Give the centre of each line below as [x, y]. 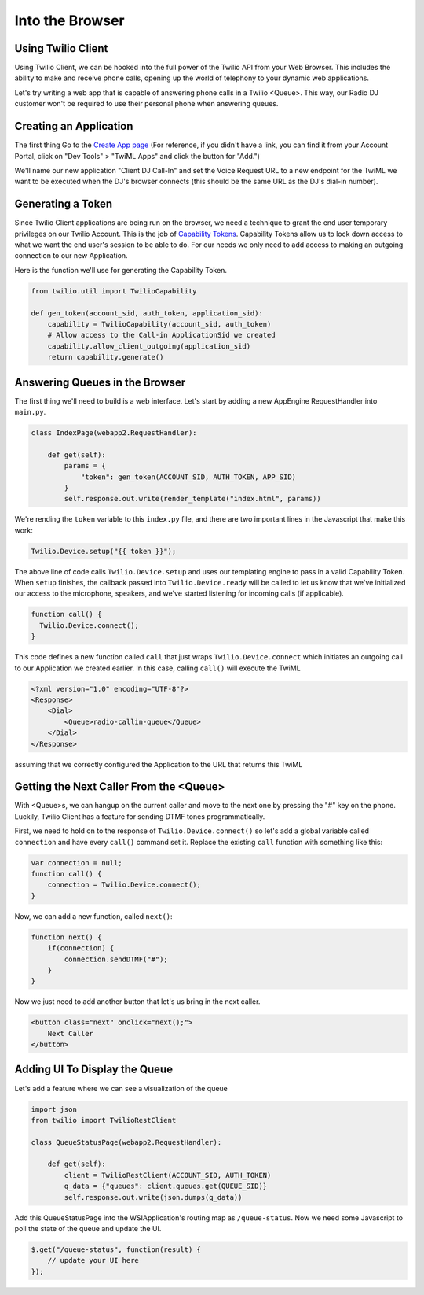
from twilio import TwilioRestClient [104, 1120]
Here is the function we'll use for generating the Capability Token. [121, 270]
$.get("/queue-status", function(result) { [116, 1250]
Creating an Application [74, 126]
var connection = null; [77, 863]
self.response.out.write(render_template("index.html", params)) [192, 499]
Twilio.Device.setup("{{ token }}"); [104, 551]
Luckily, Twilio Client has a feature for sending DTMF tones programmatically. [140, 816]
